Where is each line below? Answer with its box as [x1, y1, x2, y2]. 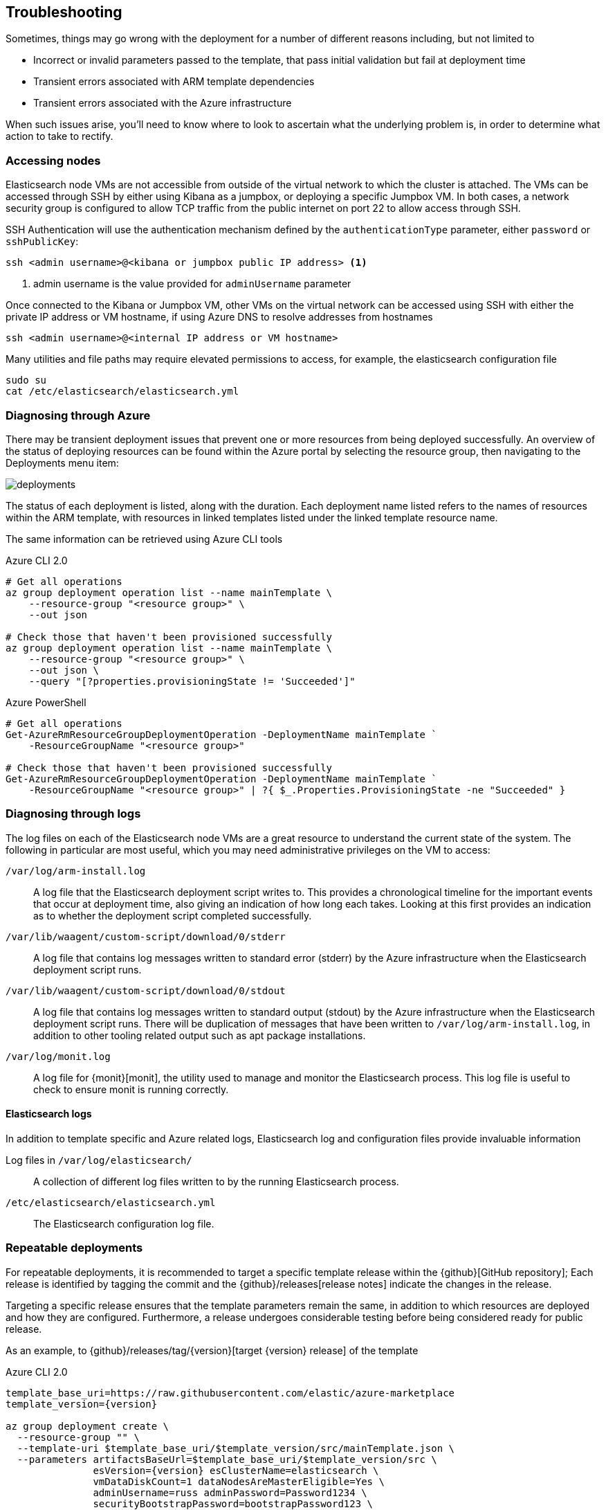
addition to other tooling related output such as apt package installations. [33, 1029, 366, 1041]
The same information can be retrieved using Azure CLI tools [6, 532, 283, 545]
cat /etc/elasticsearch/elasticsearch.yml [6, 386, 239, 397]
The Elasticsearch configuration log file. [33, 1217, 214, 1230]
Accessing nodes [6, 153, 101, 168]
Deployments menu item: [6, 456, 119, 469]
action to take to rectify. [6, 130, 113, 143]
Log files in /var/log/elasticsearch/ [6, 1153, 192, 1166]
